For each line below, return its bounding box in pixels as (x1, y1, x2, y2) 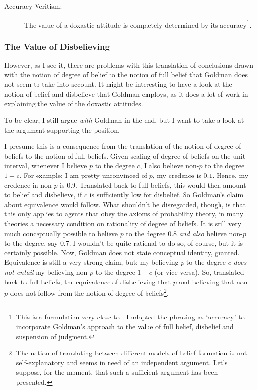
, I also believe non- (140, 160, 199, 171)
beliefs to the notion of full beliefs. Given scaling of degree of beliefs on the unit (4, 150, 246, 161)
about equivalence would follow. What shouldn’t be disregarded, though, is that (4, 199, 246, 209)
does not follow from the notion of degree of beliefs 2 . (10, 286, 169, 298)
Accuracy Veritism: (4, 1, 62, 11)
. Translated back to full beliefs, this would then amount (75, 179, 246, 190)
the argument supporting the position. (4, 124, 120, 135)
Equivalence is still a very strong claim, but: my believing (4, 257, 179, 267)
